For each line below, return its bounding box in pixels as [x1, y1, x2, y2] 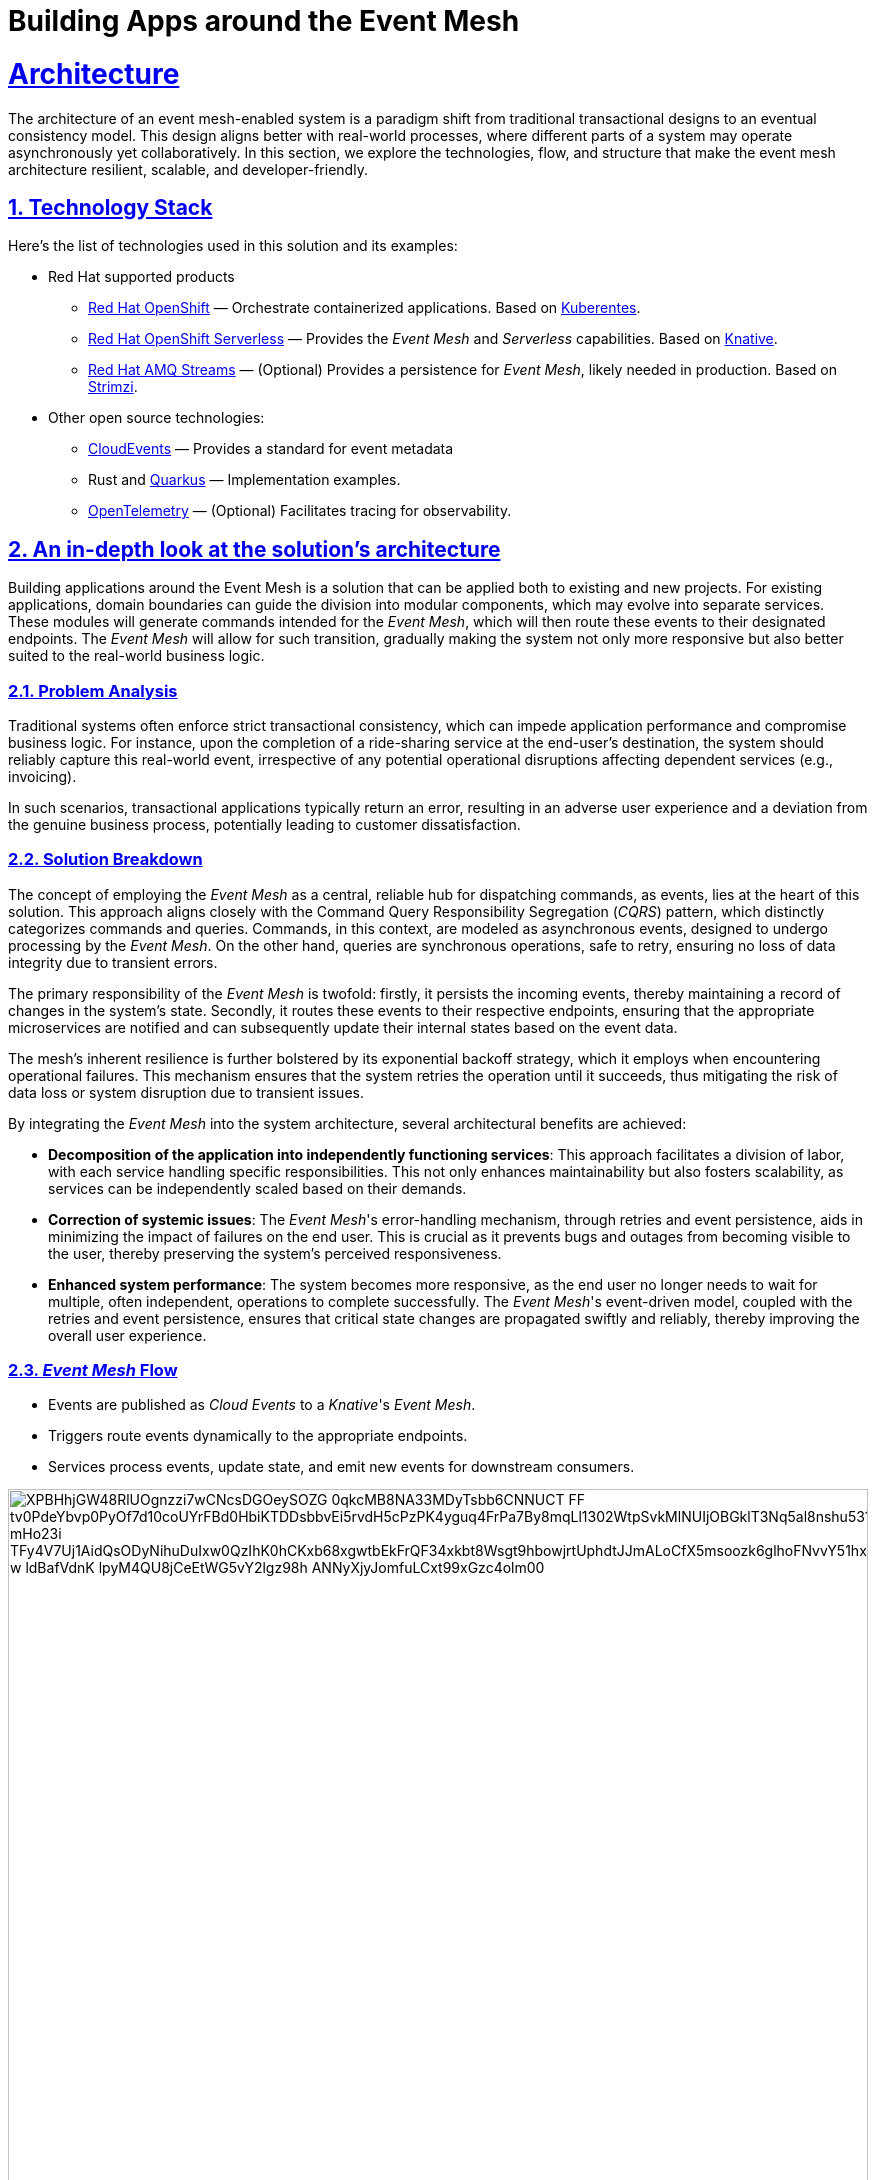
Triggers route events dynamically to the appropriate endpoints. [48, 1427, 468, 1445]
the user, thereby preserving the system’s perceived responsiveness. [48, 1244, 502, 1262]
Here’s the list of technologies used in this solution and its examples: [8, 237, 458, 255]
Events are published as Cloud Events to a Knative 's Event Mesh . [48, 1396, 476, 1414]
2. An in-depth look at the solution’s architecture [8, 536, 501, 562]
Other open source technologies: [48, 409, 265, 427]
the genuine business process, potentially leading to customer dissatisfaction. [8, 815, 521, 833]
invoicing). [8, 767, 77, 785]
